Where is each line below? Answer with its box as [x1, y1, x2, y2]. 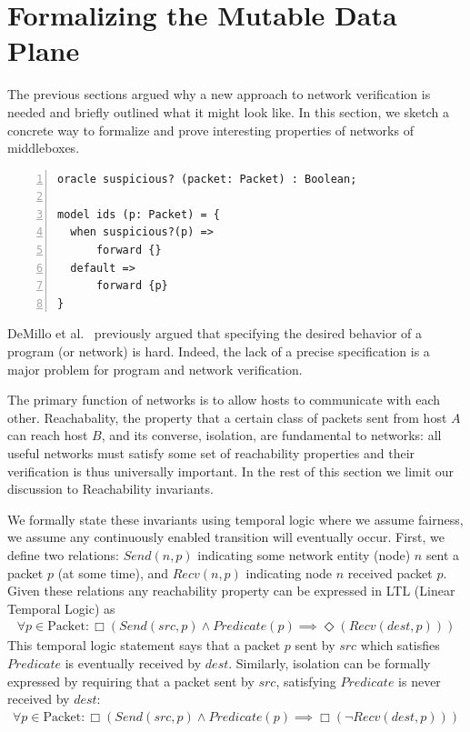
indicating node [245, 563, 333, 582]
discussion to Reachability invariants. [7, 479, 214, 498]
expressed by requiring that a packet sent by [7, 671, 255, 690]
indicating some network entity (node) [197, 545, 411, 564]
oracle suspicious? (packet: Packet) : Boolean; [57, 172, 357, 186]
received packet [347, 563, 433, 582]
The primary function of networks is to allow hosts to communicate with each [7, 390, 440, 409]
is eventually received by [65, 653, 202, 672]
